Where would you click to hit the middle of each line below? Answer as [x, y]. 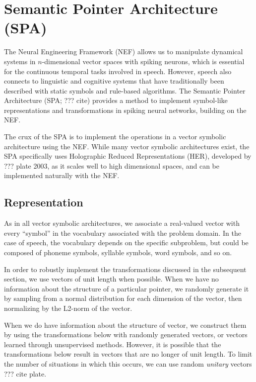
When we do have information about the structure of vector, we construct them [125, 325]
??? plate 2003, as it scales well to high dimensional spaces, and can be [112, 165]
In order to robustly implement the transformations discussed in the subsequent [125, 269]
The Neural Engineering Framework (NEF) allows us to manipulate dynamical [124, 51]
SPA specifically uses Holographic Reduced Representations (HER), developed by [128, 156]
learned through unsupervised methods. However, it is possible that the [113, 344]
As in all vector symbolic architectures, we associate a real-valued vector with [122, 223]
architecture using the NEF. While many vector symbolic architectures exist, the [127, 146]
